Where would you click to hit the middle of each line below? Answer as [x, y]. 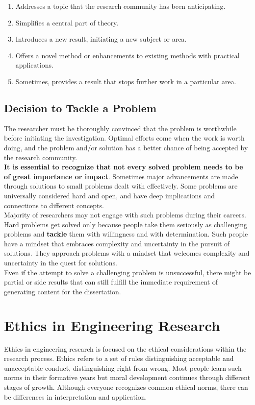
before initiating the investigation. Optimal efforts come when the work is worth [124, 138]
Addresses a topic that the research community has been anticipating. [120, 6]
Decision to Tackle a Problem [80, 107]
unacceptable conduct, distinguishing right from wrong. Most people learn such [123, 368]
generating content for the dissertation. [63, 291]
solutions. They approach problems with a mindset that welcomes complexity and [127, 253]
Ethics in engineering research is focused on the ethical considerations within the [125, 348]
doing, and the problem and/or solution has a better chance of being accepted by [126, 147]
